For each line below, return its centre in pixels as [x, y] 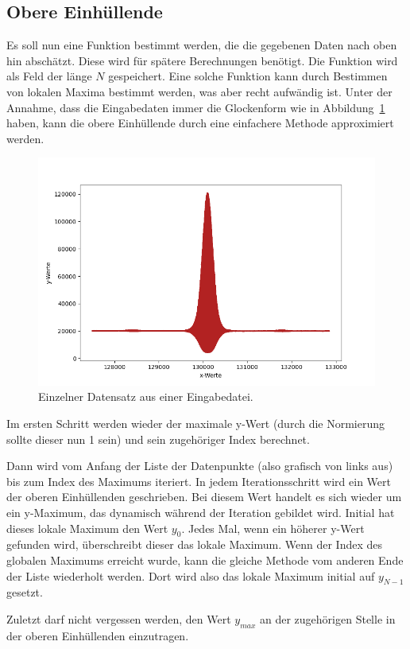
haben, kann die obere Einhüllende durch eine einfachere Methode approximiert [200, 123]
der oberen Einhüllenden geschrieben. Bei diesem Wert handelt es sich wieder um [204, 497]
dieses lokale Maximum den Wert [87, 528]
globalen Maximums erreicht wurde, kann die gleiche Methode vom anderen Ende [205, 560]
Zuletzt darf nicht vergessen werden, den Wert [119, 618]
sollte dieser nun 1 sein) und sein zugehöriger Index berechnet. [158, 439]
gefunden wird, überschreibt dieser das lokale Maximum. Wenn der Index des [195, 544]
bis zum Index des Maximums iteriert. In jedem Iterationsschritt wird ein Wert [199, 481]
